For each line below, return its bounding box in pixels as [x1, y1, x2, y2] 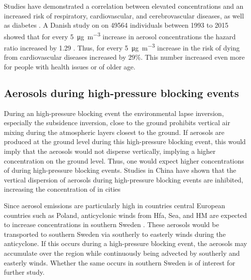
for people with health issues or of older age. [4, 61, 136, 71]
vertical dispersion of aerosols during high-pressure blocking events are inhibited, [4, 174, 243, 184]
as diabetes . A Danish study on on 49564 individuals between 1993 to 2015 [4, 20, 229, 30]
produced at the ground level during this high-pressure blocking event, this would [4, 136, 246, 147]
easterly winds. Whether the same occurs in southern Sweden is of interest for [4, 257, 235, 267]
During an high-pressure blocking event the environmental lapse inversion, [4, 108, 224, 118]
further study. [4, 267, 45, 277]
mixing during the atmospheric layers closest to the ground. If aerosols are [4, 127, 224, 137]
